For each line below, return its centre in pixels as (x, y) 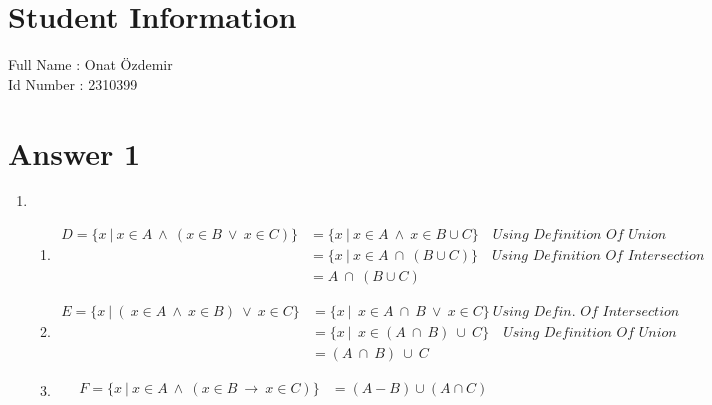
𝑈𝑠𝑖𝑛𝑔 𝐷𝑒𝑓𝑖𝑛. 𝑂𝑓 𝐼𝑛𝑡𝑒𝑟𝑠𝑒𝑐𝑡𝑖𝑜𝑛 (586, 312)
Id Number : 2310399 (73, 83)
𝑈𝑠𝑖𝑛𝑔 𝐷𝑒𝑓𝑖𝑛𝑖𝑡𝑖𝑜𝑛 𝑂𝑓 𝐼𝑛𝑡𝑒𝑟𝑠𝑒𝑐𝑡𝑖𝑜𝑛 (598, 256)
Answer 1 (74, 152)
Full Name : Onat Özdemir (90, 64)
